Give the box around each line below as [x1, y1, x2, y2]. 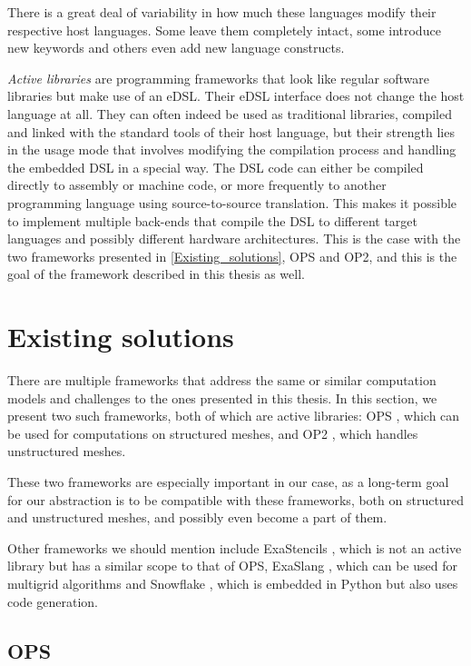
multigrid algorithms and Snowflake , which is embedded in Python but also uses [7, 573, 458, 592]
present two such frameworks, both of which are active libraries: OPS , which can [7, 406, 460, 425]
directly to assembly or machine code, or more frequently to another [7, 175, 387, 194]
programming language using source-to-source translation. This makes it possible [7, 193, 457, 212]
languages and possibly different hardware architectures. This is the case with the [7, 229, 461, 248]
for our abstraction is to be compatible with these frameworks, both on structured [7, 490, 465, 509]
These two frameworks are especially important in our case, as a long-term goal [7, 472, 449, 491]
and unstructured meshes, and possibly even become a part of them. [7, 508, 388, 527]
